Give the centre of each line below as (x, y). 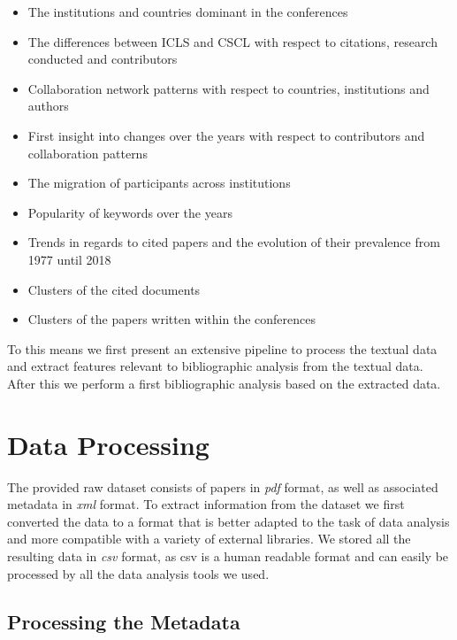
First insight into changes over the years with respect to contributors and (226, 135)
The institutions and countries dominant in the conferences (188, 12)
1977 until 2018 (69, 259)
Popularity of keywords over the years (130, 212)
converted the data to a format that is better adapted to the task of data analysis (228, 521)
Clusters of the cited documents (114, 289)
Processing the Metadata (124, 621)
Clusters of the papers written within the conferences (171, 319)
